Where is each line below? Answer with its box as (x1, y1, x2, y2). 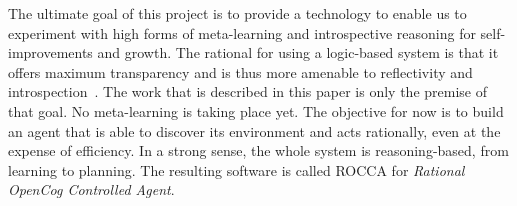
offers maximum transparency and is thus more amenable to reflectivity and (8, 61, 473, 82)
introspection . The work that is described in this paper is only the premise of (8, 81, 487, 102)
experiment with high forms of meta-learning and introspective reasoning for (8, 22, 476, 43)
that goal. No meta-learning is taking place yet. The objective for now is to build (8, 100, 504, 121)
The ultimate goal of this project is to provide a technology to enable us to (8, 3, 467, 23)
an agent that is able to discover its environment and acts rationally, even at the (8, 120, 501, 141)
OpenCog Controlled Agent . (8, 179, 175, 200)
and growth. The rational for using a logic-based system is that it (97, 42, 499, 63)
